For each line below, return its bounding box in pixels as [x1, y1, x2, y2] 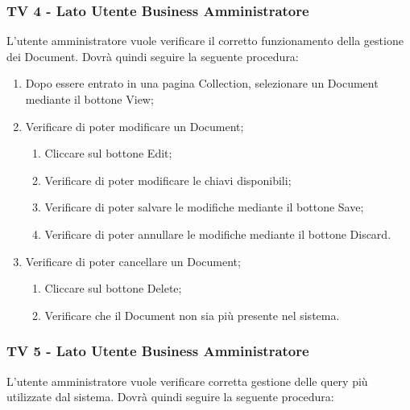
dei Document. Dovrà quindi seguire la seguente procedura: [6, 47, 299, 64]
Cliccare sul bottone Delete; [44, 280, 182, 297]
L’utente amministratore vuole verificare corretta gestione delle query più [6, 372, 368, 389]
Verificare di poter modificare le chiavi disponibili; [44, 171, 292, 188]
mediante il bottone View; [25, 91, 154, 107]
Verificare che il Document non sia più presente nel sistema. [44, 306, 340, 323]
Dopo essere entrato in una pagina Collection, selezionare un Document [25, 75, 379, 92]
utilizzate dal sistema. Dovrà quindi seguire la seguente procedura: [6, 388, 334, 405]
